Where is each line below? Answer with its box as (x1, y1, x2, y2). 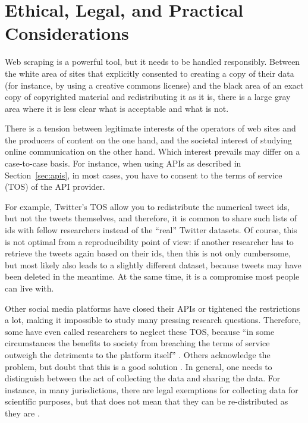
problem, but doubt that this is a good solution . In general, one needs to (5, 360, 272, 372)
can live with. (5, 282, 54, 294)
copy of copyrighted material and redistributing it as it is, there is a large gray (5, 90, 291, 103)
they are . (5, 406, 40, 419)
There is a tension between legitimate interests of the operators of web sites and (5, 122, 296, 134)
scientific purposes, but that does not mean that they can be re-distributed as (5, 395, 288, 408)
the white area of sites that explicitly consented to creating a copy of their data (5, 67, 294, 79)
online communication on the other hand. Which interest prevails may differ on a (5, 145, 300, 158)
